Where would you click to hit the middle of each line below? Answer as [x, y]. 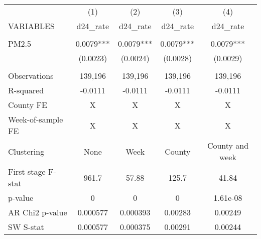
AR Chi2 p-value [38, 212]
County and [228, 145]
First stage [27, 171]
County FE [28, 105]
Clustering [26, 151]
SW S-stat [26, 227]
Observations [31, 76]
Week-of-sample [36, 119]
